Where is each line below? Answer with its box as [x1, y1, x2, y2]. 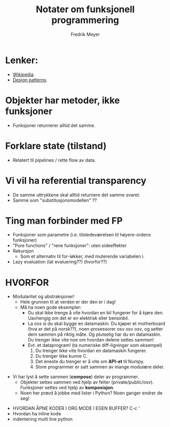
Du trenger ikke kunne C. [35, 353, 88, 359]
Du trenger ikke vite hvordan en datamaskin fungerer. [35, 348, 147, 354]
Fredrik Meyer [71, 31, 100, 37]
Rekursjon [12, 248, 34, 254]
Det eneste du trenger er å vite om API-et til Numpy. [35, 358, 145, 365]
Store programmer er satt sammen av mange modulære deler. [35, 364, 165, 370]
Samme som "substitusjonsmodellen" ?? [12, 197, 97, 203]
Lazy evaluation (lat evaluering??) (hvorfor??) [12, 259, 108, 265]
